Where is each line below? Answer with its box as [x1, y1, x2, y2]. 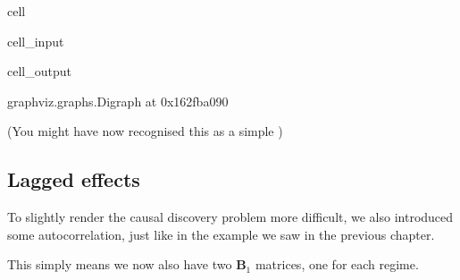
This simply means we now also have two [7, 255, 232, 274]
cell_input [7, 31, 64, 50]
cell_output [7, 62, 71, 81]
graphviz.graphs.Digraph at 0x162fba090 [7, 91, 229, 110]
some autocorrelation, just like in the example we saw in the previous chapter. [7, 225, 435, 243]
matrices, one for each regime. [255, 255, 419, 274]
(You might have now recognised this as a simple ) [7, 122, 283, 140]
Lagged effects [7, 165, 140, 193]
